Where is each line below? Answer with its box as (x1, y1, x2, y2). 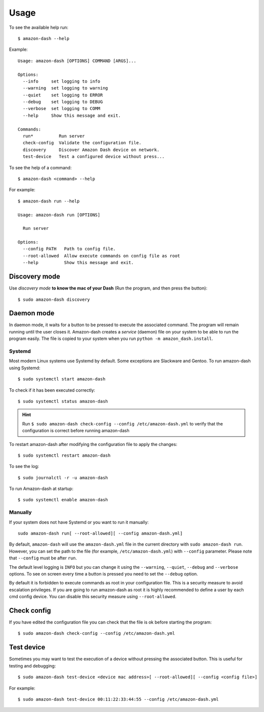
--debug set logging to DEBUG (22, 99, 103, 105)
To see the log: (9, 464, 39, 469)
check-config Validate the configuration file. (22, 140, 142, 146)
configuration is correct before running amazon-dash (22, 428, 130, 434)
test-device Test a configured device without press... (22, 154, 165, 159)
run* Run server (22, 133, 85, 139)
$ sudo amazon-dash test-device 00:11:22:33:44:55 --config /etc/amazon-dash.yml (18, 696, 219, 702)
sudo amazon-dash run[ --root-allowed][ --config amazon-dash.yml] (18, 531, 183, 536)
